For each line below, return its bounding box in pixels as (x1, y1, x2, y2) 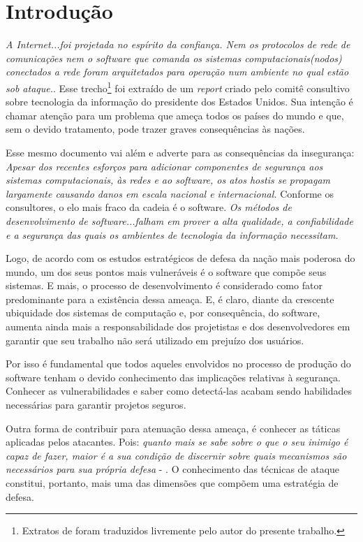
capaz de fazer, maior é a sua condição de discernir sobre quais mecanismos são (6, 448, 347, 462)
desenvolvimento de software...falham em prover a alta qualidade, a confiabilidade (6, 213, 353, 228)
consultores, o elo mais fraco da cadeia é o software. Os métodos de (6, 200, 292, 214)
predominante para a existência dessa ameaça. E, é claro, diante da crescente (6, 291, 334, 306)
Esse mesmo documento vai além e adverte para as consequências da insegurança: (6, 145, 355, 159)
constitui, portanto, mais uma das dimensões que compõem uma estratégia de (6, 476, 339, 490)
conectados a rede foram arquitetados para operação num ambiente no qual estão (6, 64, 349, 79)
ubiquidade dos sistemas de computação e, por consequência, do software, (6, 305, 320, 320)
